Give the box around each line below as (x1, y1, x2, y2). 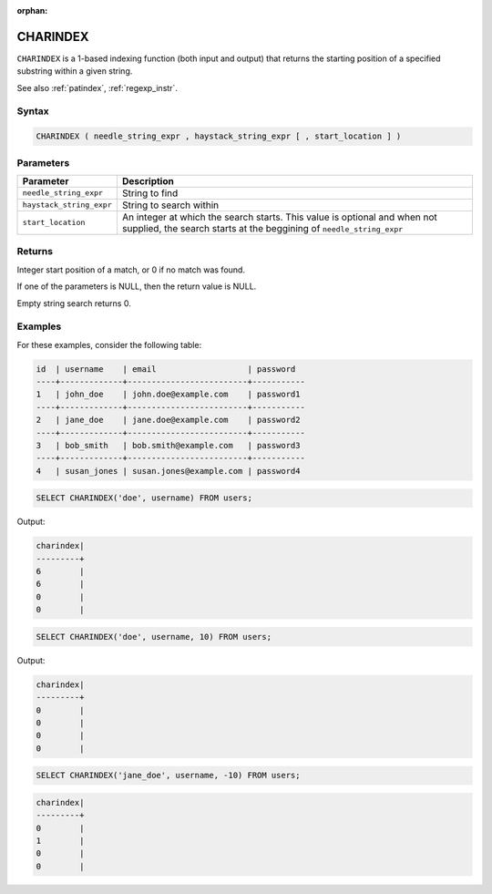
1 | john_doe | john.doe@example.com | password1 (36, 389, 301, 400)
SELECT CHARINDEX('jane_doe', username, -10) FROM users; (36, 770, 301, 781)
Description (121, 174, 175, 187)
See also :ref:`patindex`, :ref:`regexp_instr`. (16, 82, 178, 93)
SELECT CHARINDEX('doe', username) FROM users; (36, 493, 252, 503)
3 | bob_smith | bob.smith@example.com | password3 (36, 440, 301, 450)
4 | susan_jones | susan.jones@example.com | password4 (36, 466, 301, 476)
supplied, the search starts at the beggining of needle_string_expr (121, 221, 404, 234)
